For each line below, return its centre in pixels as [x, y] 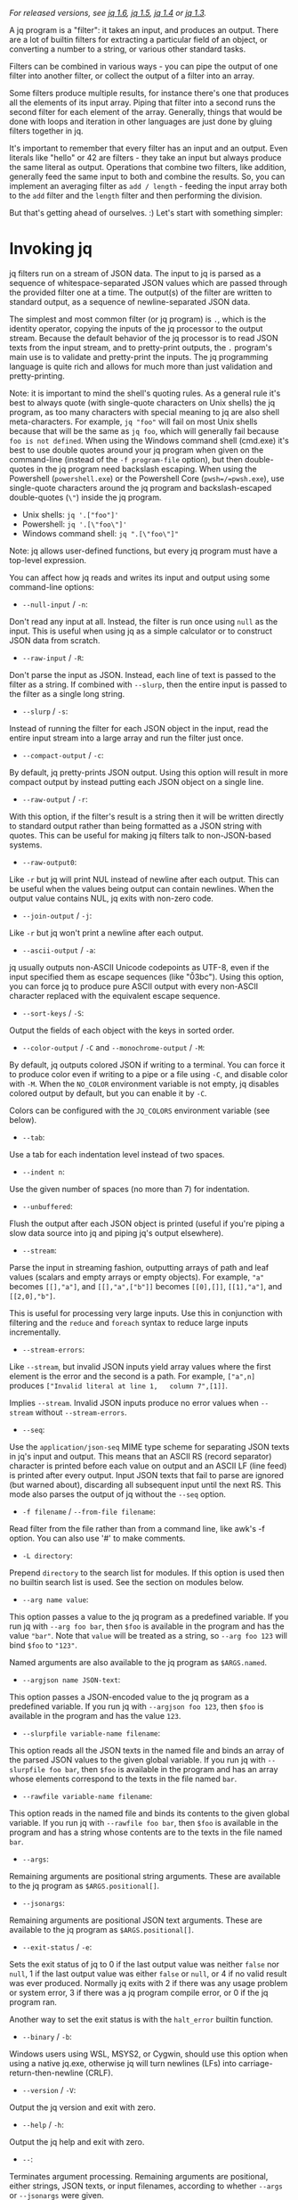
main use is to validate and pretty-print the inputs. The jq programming [139, 356]
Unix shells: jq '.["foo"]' [70, 514]
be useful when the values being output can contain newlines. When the [141, 888]
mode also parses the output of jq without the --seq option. [118, 1494]
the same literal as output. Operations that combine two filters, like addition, [148, 167]
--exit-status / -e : [57, 1947]
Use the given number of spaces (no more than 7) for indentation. [130, 1189]
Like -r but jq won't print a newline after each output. [107, 932]
